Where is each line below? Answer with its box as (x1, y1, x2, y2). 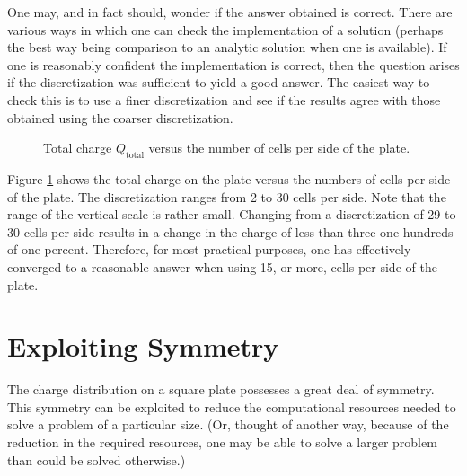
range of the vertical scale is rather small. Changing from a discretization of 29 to (7, 205, 456, 224)
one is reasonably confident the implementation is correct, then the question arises (7, 55, 460, 74)
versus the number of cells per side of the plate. (148, 138, 410, 157)
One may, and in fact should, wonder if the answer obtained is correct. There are (7, 3, 453, 21)
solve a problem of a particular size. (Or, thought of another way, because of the (7, 415, 449, 434)
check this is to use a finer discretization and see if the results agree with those (7, 90, 441, 109)
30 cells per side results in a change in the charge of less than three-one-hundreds (7, 222, 454, 241)
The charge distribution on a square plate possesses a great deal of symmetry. (7, 380, 435, 399)
